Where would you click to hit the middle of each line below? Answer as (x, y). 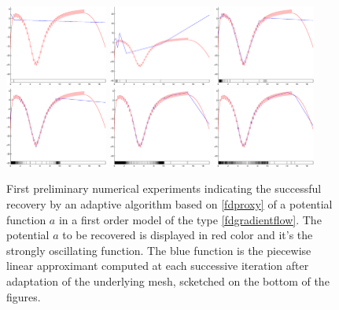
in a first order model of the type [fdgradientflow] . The (190, 219)
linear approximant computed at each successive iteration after (158, 266)
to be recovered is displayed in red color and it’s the (188, 235)
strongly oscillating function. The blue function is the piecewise (159, 250)
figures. (24, 296)
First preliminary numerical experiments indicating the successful (164, 188)
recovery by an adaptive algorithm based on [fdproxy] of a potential (169, 204)
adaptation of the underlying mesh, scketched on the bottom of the (168, 280)
